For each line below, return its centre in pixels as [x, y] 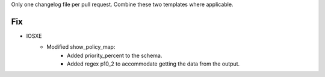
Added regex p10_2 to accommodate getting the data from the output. [153, 64]
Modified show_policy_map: [81, 47]
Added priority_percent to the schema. [115, 55]
